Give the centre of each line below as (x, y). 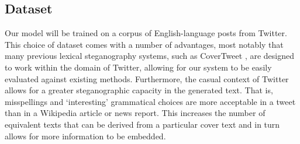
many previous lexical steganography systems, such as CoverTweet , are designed (149, 56)
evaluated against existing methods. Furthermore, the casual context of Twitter (147, 78)
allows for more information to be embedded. (85, 136)
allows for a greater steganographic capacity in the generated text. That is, (139, 90)
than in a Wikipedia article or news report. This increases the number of (135, 113)
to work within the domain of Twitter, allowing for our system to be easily (138, 67)
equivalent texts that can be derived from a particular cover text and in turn (142, 124)
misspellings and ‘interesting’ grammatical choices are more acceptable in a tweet (150, 101)
